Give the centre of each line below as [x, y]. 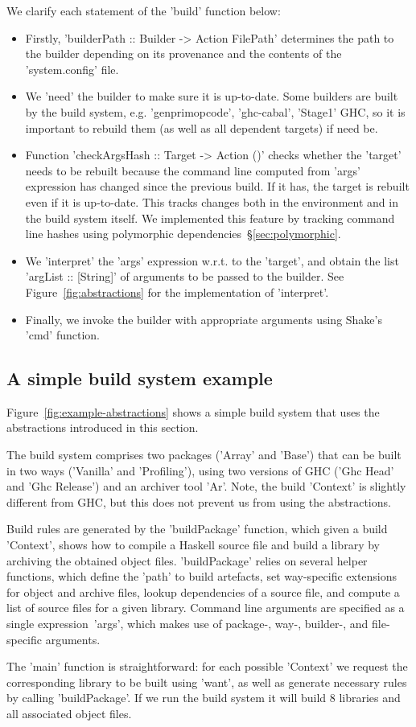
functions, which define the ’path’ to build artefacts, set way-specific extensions [202, 576]
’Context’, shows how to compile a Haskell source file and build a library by [193, 545]
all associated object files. [69, 713]
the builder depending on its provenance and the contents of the [183, 53]
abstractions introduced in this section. [103, 427]
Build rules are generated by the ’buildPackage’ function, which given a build [197, 529]
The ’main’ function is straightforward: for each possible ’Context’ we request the [207, 666]
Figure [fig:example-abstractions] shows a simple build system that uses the [193, 411]
